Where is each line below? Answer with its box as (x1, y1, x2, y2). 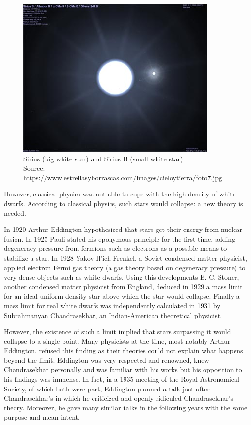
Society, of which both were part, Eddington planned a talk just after (4, 383, 210, 393)
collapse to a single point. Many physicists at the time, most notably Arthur (4, 336, 231, 346)
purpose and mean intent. (4, 412, 80, 422)
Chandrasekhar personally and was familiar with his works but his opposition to (4, 364, 242, 374)
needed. (4, 208, 26, 218)
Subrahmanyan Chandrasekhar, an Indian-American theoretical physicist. (4, 310, 222, 320)
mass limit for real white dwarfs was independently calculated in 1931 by (4, 300, 220, 310)
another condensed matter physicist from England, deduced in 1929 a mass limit (4, 281, 243, 291)
